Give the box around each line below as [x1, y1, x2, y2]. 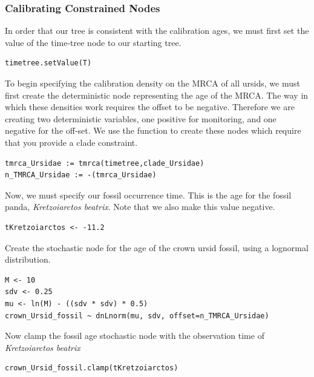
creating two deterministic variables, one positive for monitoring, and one [5, 112, 276, 125]
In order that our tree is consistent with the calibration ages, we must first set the [5, 24, 309, 37]
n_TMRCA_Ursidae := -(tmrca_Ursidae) [5, 171, 157, 180]
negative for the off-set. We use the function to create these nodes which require [5, 124, 301, 137]
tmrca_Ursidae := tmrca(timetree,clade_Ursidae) [5, 159, 204, 168]
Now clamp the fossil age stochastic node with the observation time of [5, 329, 264, 342]
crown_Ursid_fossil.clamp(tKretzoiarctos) [5, 364, 178, 373]
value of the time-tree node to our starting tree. [5, 36, 182, 48]
